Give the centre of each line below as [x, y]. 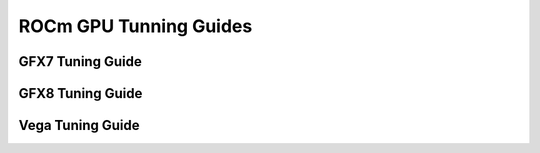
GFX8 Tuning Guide [80, 93]
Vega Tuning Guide [79, 125]
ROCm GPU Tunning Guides [135, 26]
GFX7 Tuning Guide [80, 61]
